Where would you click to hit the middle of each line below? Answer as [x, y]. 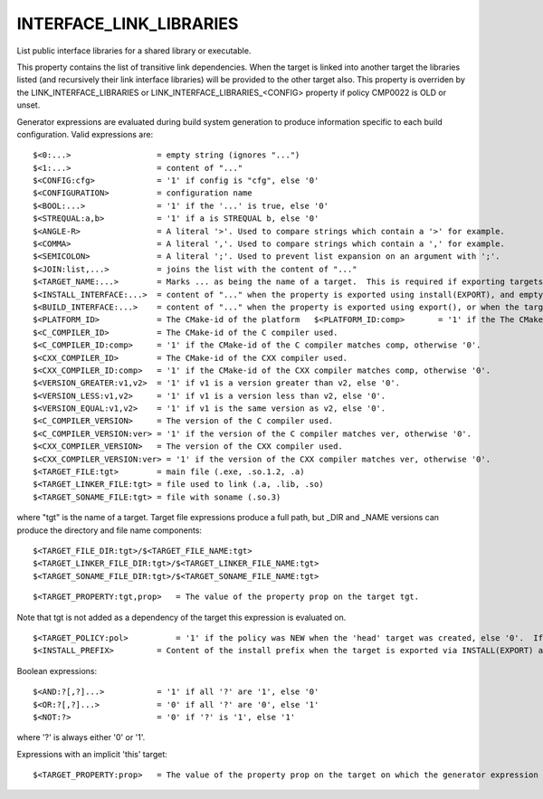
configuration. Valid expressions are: [85, 134]
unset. [29, 105]
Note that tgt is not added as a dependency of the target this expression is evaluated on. [181, 617]
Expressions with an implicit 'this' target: [92, 754]
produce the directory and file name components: [110, 530]
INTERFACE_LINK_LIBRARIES [128, 24]
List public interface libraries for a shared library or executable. [134, 51]
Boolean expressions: [57, 671]
